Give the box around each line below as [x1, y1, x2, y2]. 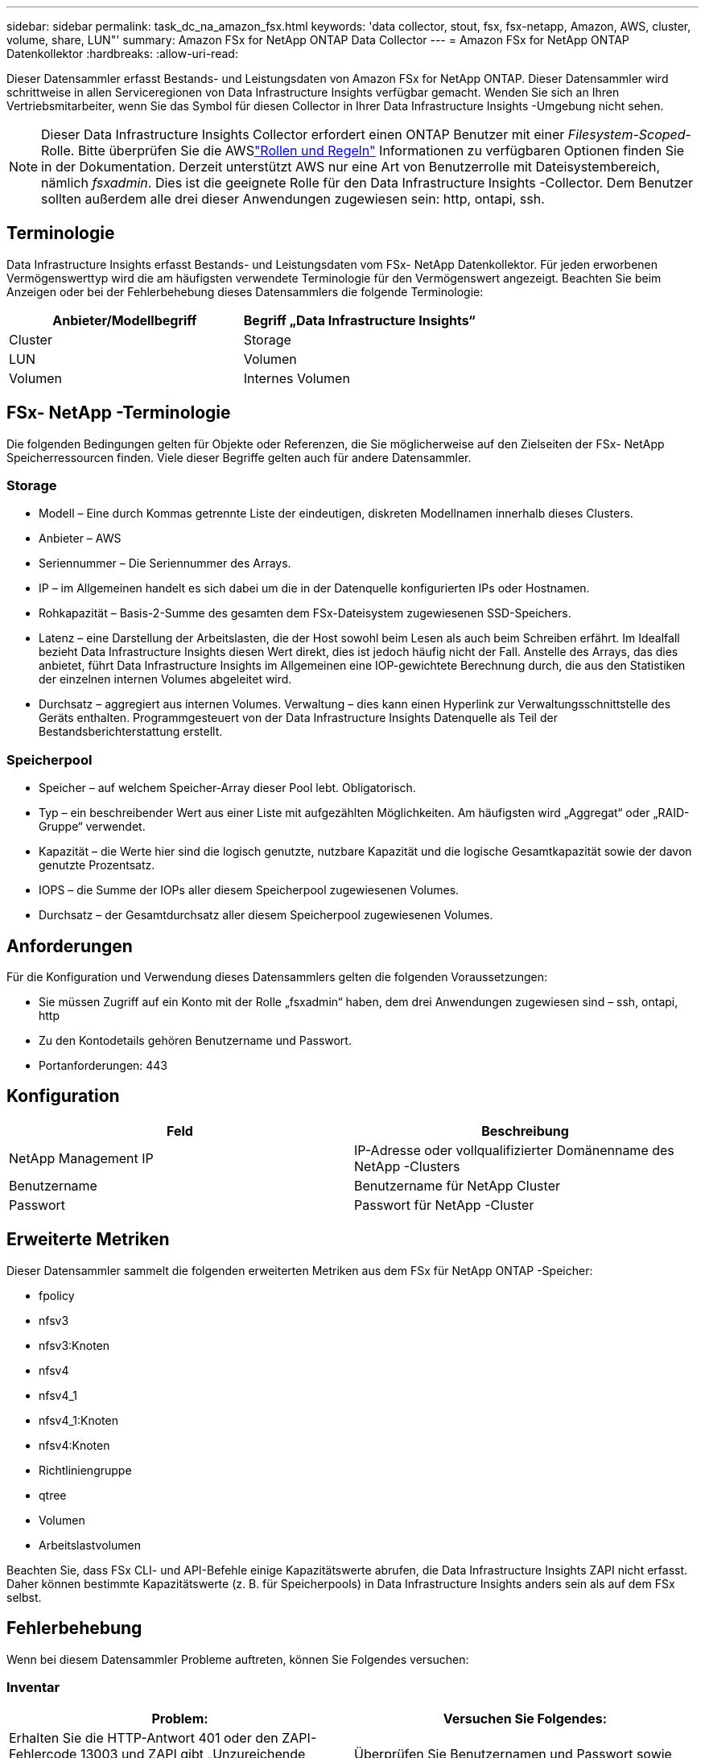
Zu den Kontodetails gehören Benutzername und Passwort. [39, 1034, 352, 1048]
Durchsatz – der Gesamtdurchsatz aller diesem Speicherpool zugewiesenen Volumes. [39, 908, 493, 922]
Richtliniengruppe [39, 1463, 132, 1477]
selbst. [6, 1590, 42, 1604]
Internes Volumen [243, 369, 350, 386]
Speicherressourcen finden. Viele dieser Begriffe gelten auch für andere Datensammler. [6, 450, 472, 464]
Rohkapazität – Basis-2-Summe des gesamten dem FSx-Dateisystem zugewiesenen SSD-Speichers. [39, 606, 571, 621]
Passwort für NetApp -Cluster [354, 1196, 534, 1213]
